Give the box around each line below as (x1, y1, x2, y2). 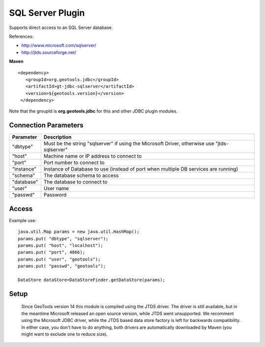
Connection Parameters (9, 121, 83, 130)
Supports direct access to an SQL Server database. (9, 25, 113, 30)
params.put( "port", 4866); (18, 250, 85, 255)
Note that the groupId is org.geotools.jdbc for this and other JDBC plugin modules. (9, 108, 178, 114)
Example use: (9, 217, 37, 223)
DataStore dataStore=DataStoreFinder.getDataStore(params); (18, 277, 165, 283)
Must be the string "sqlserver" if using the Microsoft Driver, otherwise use (43, 140, 214, 147)
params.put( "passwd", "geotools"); (18, 263, 106, 269)
